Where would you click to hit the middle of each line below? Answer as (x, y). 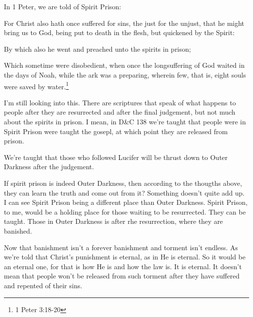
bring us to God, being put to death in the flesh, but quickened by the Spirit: (119, 32)
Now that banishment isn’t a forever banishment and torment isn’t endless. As (121, 247)
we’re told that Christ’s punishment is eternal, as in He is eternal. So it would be (125, 257)
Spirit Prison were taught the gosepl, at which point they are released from (116, 131)
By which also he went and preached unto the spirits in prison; (98, 49)
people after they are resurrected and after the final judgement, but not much (120, 112)
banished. (18, 230)
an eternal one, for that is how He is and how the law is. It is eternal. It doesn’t (123, 266)
